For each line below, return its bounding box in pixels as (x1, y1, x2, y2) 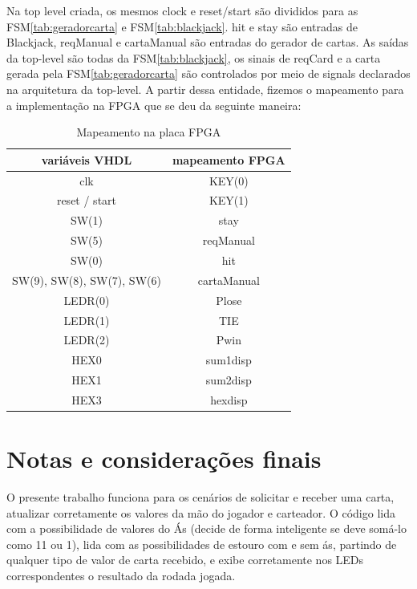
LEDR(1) (63, 311, 110, 328)
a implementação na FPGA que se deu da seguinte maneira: (6, 96, 302, 113)
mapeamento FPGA (172, 151, 285, 168)
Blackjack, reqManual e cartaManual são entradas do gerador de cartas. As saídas (6, 34, 409, 51)
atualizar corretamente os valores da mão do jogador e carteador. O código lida (6, 504, 395, 521)
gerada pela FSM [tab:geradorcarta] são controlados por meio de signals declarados (6, 65, 411, 82)
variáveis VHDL (41, 151, 132, 168)
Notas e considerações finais (6, 442, 322, 475)
